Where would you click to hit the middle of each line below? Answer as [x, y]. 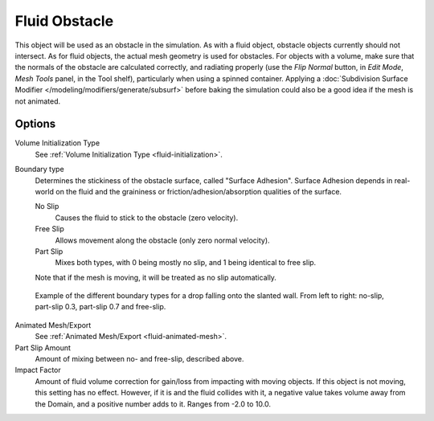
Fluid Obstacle [64, 21]
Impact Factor [38, 370]
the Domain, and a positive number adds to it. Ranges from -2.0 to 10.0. [153, 404]
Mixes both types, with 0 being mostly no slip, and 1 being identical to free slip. [186, 263]
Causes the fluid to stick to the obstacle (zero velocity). [147, 218]
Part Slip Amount [43, 347]
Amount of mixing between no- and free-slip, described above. [139, 359]
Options [35, 124]
